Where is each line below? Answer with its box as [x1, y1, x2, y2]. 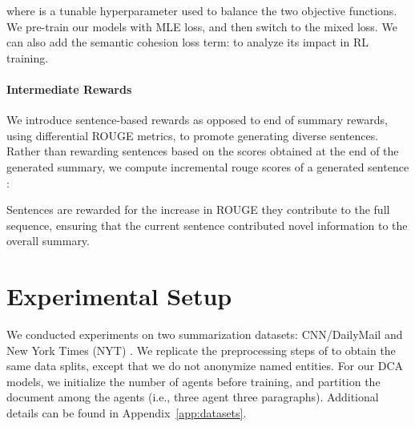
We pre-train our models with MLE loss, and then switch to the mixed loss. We [6, 18, 397, 34]
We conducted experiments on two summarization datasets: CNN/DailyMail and [6, 326, 403, 343]
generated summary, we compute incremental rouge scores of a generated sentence [6, 158, 409, 175]
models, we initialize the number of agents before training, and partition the [6, 373, 381, 389]
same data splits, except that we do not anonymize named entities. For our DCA [6, 357, 404, 374]
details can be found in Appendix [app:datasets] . [6, 405, 247, 421]
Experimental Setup [6, 280, 232, 312]
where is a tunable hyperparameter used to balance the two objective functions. [6, 2, 397, 18]
